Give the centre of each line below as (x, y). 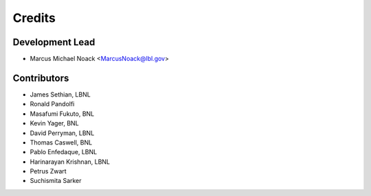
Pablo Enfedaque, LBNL (64, 152)
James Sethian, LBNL (60, 94)
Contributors (41, 78)
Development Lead (54, 42)
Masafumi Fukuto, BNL (62, 114)
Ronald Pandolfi (52, 104)
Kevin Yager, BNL (54, 123)
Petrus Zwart (48, 171)
